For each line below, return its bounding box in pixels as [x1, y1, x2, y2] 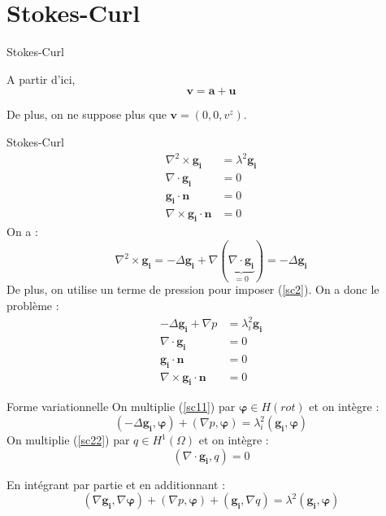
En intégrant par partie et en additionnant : [7, 475, 226, 492]
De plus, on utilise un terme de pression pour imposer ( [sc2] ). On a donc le [7, 281, 379, 298]
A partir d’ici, [7, 70, 76, 87]
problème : [7, 297, 59, 314]
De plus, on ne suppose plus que [7, 106, 167, 123]
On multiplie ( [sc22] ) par [7, 431, 130, 448]
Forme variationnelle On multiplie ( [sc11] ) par [7, 398, 236, 415]
